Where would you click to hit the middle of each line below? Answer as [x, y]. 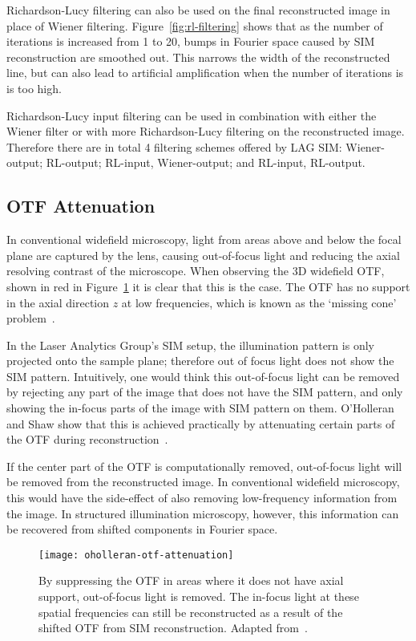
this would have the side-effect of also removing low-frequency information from [202, 498]
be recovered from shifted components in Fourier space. [142, 529]
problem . [31, 318]
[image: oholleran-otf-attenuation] [136, 555]
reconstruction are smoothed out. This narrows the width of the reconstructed [198, 57]
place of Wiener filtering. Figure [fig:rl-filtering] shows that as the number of [195, 25]
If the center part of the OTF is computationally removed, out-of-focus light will [204, 466]
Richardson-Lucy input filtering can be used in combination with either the [192, 115]
